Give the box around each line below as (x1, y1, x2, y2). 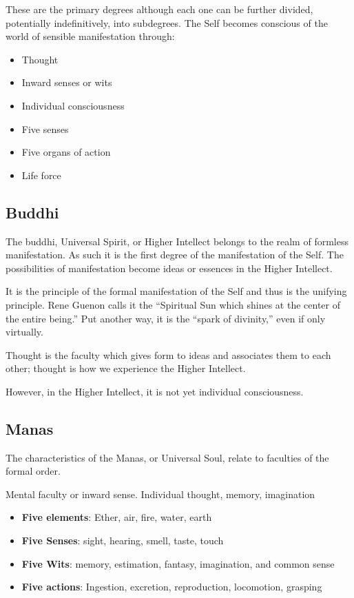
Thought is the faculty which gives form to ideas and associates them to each (6, 347, 331, 362)
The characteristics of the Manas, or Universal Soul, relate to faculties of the (6, 450, 329, 464)
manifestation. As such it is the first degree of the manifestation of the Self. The (6, 247, 344, 262)
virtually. (6, 324, 43, 339)
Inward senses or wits (21, 75, 112, 90)
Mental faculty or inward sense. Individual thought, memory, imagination (6, 486, 315, 501)
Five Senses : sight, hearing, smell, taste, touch (21, 533, 224, 548)
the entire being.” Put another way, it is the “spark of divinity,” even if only (6, 311, 326, 325)
